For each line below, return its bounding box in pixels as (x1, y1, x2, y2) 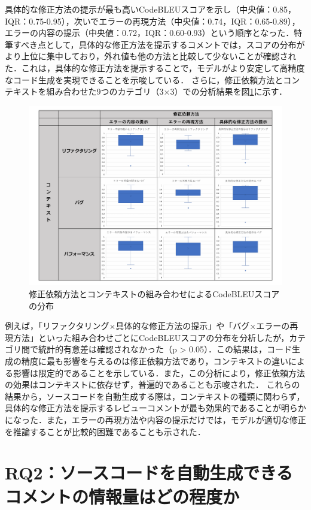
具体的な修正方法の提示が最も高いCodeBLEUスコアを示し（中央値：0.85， (5, 3, 297, 15)
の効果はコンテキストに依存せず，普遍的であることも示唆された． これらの (5, 378, 300, 391)
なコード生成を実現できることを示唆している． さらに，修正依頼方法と (5, 73, 283, 86)
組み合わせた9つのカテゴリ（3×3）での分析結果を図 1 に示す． (46, 85, 287, 98)
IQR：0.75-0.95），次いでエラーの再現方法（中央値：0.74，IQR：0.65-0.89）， (5, 14, 300, 27)
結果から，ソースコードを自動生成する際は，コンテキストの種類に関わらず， (5, 390, 305, 402)
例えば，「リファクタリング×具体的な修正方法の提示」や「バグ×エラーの (5, 319, 290, 332)
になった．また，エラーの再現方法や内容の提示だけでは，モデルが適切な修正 (5, 413, 306, 425)
